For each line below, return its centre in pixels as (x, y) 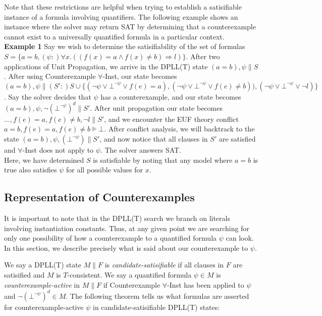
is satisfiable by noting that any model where (163, 160)
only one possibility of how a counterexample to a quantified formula (111, 238)
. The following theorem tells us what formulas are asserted (157, 296)
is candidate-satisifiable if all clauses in (164, 265)
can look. (240, 238)
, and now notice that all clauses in (154, 139)
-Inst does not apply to (58, 150)
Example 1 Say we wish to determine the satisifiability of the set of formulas (125, 46)
